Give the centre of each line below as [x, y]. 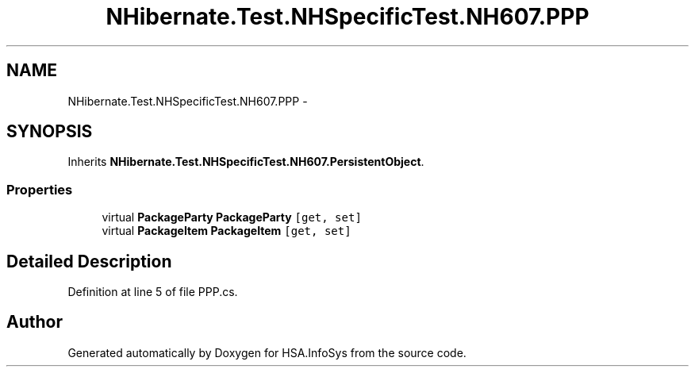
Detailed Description [89, 261]
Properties [40, 189]
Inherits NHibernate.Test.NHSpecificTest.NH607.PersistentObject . [246, 162]
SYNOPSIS [50, 132]
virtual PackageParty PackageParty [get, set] [232, 217]
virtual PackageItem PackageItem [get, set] [227, 231]
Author [35, 322]
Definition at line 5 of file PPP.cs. [153, 292]
